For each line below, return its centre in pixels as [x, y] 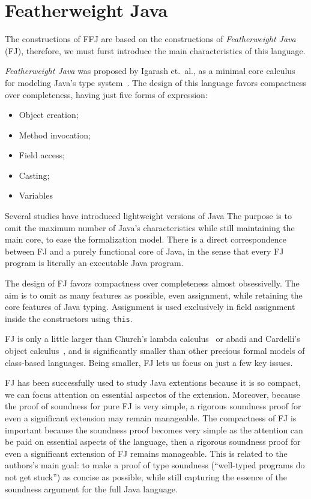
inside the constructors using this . [69, 318]
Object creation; [49, 115]
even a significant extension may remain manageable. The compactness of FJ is [151, 418]
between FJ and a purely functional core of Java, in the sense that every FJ [144, 251]
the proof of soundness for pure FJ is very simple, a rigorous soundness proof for [153, 406]
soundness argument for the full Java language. [91, 488]
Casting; [34, 175]
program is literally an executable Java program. [94, 263]
